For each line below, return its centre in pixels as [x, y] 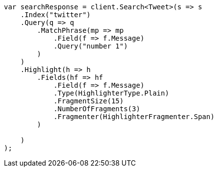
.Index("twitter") [56, 15]
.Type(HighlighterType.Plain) [111, 93]
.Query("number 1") [91, 46]
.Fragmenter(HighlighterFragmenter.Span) [134, 117]
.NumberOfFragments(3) [97, 109]
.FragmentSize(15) [89, 101]
